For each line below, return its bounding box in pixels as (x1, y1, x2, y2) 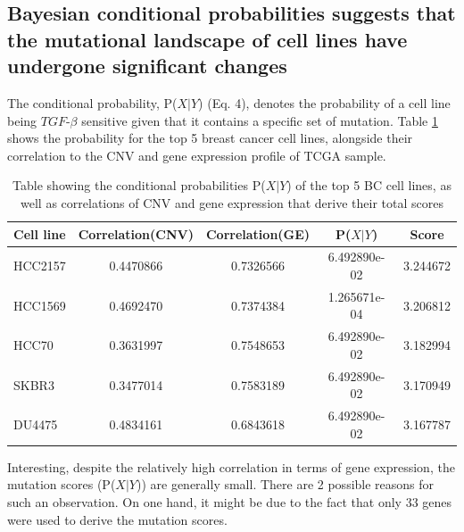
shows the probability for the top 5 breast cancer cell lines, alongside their (7, 129, 413, 147)
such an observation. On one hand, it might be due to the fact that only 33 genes (7, 493, 452, 511)
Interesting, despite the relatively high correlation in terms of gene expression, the (7, 457, 455, 476)
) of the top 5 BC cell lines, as (286, 176, 452, 195)
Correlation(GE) (205, 224, 311, 243)
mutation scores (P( (7, 475, 116, 494)
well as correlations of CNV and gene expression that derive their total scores (21, 193, 443, 212)
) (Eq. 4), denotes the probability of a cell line (198, 93, 451, 112)
